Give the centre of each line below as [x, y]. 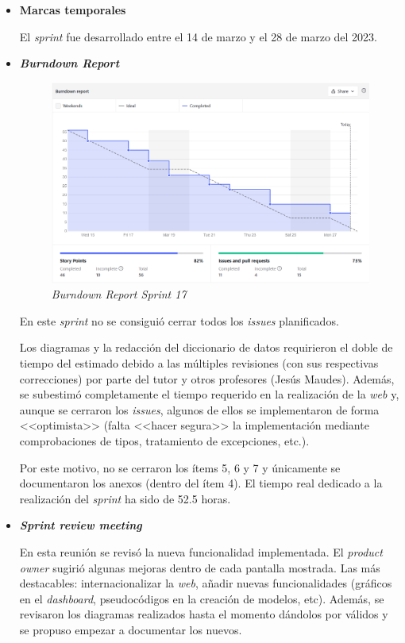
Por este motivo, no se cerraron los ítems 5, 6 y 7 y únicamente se [180, 467]
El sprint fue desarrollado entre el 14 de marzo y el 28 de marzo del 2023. [198, 36]
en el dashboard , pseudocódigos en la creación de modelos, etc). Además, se [202, 598]
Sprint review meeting [81, 525]
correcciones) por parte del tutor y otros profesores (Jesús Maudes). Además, [207, 378]
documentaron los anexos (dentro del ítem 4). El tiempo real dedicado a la [201, 483]
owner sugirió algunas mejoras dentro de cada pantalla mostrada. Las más [200, 567]
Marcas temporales [73, 10]
